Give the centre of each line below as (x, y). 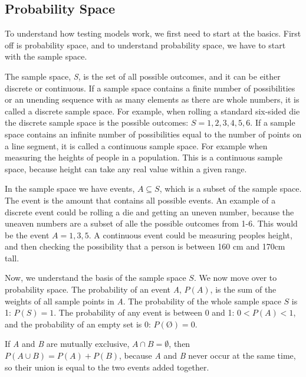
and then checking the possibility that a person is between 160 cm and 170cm (145, 246)
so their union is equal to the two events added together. (107, 367)
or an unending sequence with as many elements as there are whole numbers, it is (152, 99)
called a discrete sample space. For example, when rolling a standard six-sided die (152, 111)
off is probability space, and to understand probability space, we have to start (145, 45)
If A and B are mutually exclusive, (67, 344)
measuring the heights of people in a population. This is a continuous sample (144, 157)
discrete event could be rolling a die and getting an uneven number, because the (149, 212)
